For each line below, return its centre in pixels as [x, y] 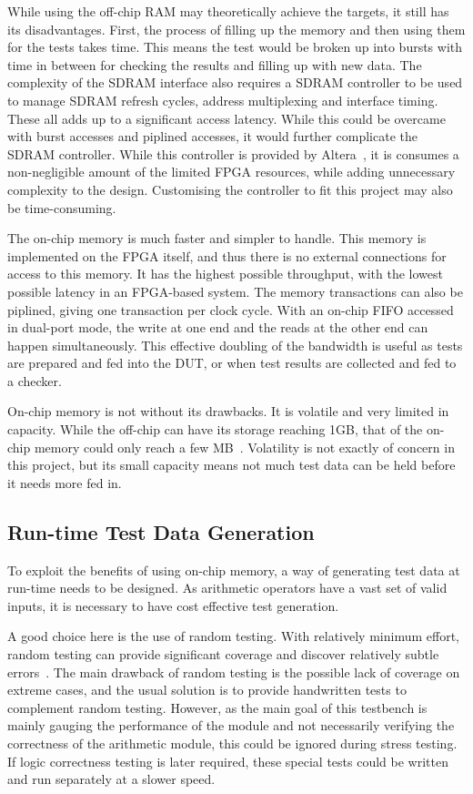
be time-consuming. [62, 207]
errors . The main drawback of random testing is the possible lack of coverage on [234, 672]
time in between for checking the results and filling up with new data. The [215, 64]
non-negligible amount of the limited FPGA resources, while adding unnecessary [231, 172]
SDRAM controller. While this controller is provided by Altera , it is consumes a [233, 153]
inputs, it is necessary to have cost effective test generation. [173, 605]
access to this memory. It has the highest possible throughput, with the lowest [225, 274]
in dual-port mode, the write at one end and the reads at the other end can [218, 327]
